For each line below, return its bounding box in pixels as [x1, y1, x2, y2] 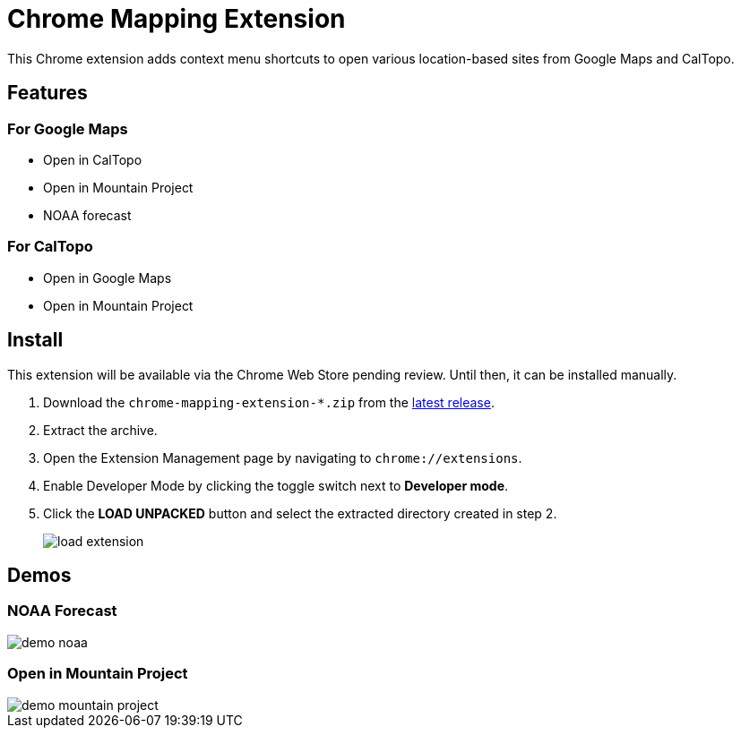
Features [7, 81, 88, 105]
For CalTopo [7, 237, 93, 256]
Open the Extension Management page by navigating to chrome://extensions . [43, 449, 522, 466]
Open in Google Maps [43, 269, 172, 286]
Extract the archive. [43, 422, 158, 438]
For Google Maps [7, 119, 128, 138]
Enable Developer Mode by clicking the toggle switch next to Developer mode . [43, 477, 509, 493]
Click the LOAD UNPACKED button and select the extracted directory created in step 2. [43, 505, 557, 521]
